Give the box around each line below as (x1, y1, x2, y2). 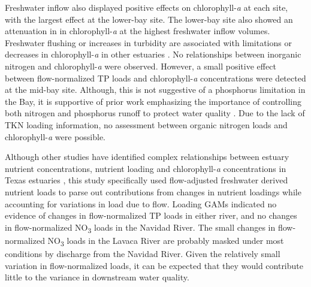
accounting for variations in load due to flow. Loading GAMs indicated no (5, 197, 277, 210)
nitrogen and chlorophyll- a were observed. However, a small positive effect (5, 59, 276, 72)
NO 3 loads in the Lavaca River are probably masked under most (47, 234, 284, 248)
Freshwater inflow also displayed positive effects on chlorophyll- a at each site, (5, 1, 288, 13)
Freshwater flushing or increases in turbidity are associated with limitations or (5, 36, 292, 49)
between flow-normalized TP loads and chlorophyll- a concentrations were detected (5, 71, 306, 84)
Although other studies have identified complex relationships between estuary (5, 150, 289, 163)
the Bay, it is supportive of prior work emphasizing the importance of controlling (5, 95, 301, 107)
